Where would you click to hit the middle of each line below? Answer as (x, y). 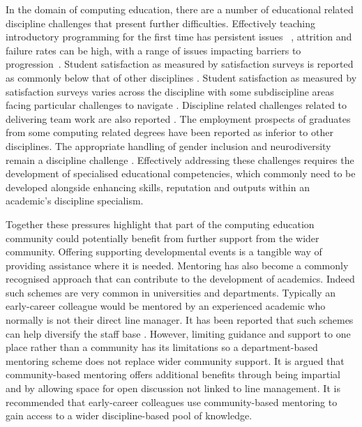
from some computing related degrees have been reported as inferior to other (169, 132)
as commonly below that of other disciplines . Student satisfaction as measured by (181, 77)
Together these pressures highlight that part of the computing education (160, 224)
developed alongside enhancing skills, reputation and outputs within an (158, 187)
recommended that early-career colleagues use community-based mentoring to (172, 402)
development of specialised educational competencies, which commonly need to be (181, 173)
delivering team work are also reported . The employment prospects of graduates (178, 118)
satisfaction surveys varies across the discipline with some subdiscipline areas (170, 91)
